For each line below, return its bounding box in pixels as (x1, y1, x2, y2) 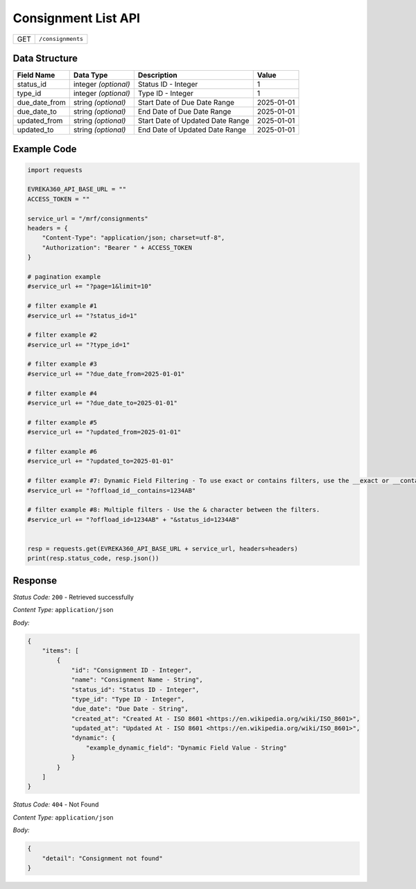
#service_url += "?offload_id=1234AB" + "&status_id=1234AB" (27, 516, 240, 523)
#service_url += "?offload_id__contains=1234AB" (27, 486, 196, 494)
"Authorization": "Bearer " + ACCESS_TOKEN (42, 244, 192, 251)
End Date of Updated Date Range (137, 125, 246, 135)
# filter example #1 (27, 302, 97, 310)
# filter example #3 (27, 360, 97, 368)
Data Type (73, 70, 108, 80)
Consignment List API (12, 10, 141, 26)
